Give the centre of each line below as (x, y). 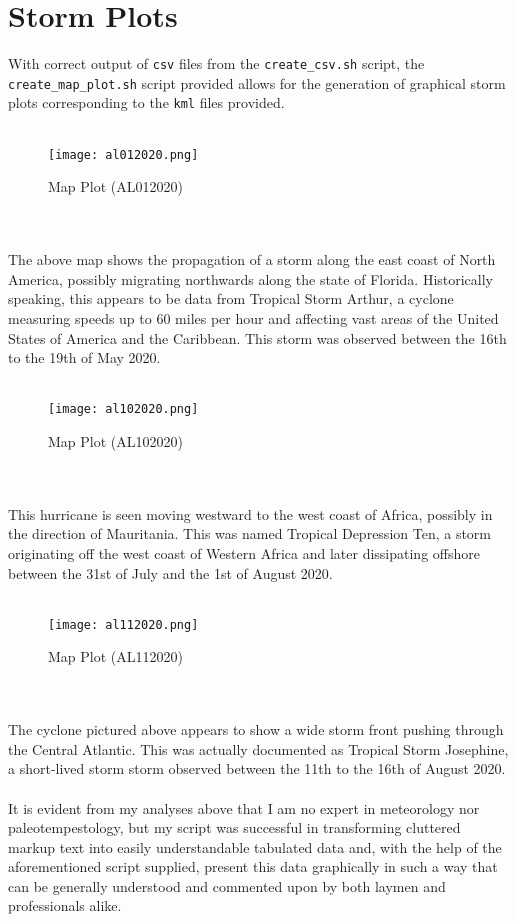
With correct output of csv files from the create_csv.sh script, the (216, 63)
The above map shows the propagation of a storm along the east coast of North (252, 259)
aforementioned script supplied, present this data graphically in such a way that (253, 866)
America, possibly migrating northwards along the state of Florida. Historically (251, 278)
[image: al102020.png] (123, 409)
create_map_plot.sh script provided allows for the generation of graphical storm (257, 82)
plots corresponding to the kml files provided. (146, 102)
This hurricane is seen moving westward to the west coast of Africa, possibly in (250, 513)
